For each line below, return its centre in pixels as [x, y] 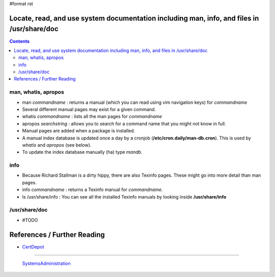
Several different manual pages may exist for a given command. [89, 109]
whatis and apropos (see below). [57, 145]
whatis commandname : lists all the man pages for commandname [92, 117]
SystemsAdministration [46, 264]
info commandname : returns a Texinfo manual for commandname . [92, 190]
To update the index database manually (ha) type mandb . [82, 152]
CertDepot [33, 246]
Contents [20, 41]
